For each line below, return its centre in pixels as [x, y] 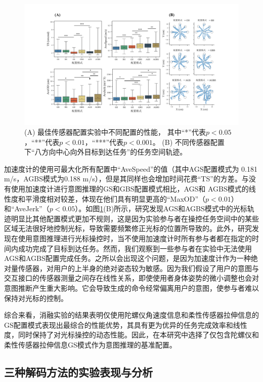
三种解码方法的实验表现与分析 [78, 372]
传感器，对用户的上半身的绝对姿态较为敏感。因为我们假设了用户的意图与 [138, 268]
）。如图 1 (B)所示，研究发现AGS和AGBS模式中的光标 [161, 208]
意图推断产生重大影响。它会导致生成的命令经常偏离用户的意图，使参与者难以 [131, 288]
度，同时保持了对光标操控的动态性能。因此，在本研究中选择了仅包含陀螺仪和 [131, 335]
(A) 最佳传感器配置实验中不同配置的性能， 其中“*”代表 [115, 132]
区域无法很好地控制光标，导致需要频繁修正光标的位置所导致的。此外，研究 [128, 228]
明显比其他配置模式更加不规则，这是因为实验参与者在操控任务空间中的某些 [135, 218]
